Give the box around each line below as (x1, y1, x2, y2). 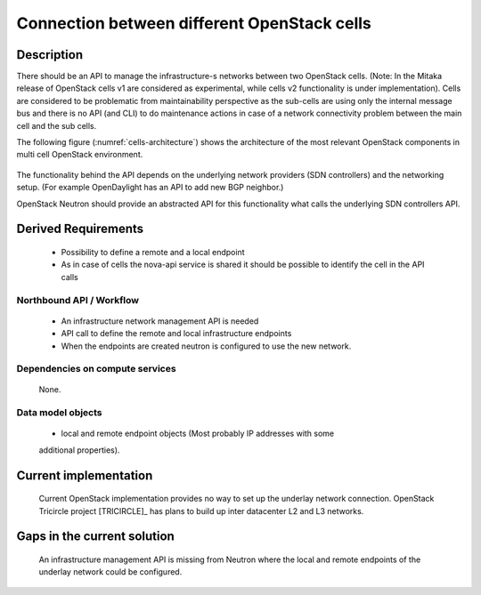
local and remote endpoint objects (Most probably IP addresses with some (61, 428, 335, 439)
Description (16, 47, 84, 62)
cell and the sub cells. (16, 120, 97, 131)
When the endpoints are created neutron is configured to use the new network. (61, 341, 352, 351)
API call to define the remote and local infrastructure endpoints (61, 328, 292, 339)
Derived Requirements (16, 221, 144, 237)
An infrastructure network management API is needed (61, 316, 259, 326)
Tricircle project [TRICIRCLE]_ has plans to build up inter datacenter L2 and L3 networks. (38, 505, 364, 516)
